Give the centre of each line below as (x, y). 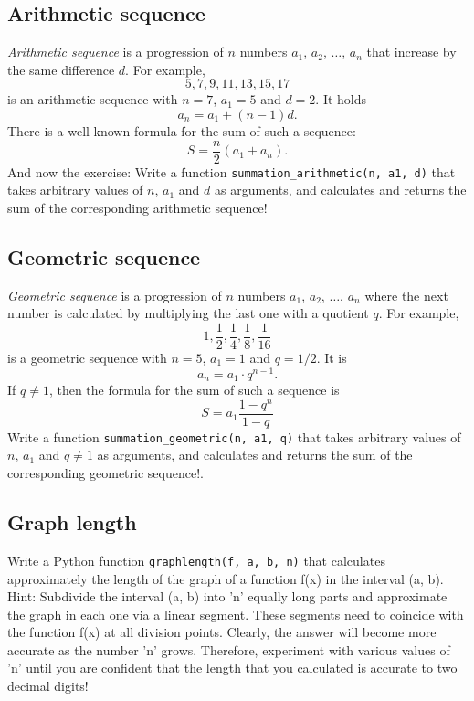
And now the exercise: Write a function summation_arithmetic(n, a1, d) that (232, 171)
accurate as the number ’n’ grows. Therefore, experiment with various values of (229, 649)
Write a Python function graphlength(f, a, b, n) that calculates (196, 560)
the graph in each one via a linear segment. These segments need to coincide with (236, 614)
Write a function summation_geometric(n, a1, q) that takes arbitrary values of (234, 436)
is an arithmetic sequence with (93, 99)
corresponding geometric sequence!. (105, 473)
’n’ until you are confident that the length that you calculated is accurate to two (232, 668)
